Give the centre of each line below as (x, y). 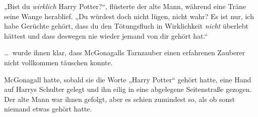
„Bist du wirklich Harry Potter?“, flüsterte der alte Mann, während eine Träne (125, 6)
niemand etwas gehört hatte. (48, 109)
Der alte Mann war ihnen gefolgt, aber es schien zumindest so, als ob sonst (120, 99)
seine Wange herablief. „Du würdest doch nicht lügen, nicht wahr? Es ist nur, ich (129, 16)
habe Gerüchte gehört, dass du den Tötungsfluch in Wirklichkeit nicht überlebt (126, 26)
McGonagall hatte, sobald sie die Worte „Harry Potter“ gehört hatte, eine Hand (128, 79)
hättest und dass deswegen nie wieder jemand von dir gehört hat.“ (106, 35)
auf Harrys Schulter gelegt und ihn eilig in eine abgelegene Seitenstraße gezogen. (128, 89)
